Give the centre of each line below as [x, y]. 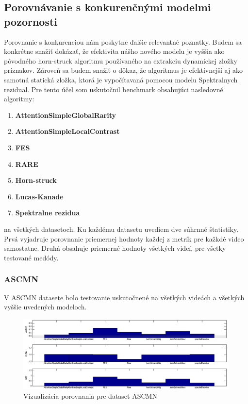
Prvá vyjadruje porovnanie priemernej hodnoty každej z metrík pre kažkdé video [124, 238]
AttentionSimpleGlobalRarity [66, 115]
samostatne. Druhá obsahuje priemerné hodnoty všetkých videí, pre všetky [115, 248]
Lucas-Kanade [39, 196]
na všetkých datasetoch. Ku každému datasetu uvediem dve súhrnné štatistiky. [121, 229]
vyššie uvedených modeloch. [45, 307]
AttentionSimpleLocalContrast [67, 131]
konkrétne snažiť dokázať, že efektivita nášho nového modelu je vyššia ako [114, 51]
